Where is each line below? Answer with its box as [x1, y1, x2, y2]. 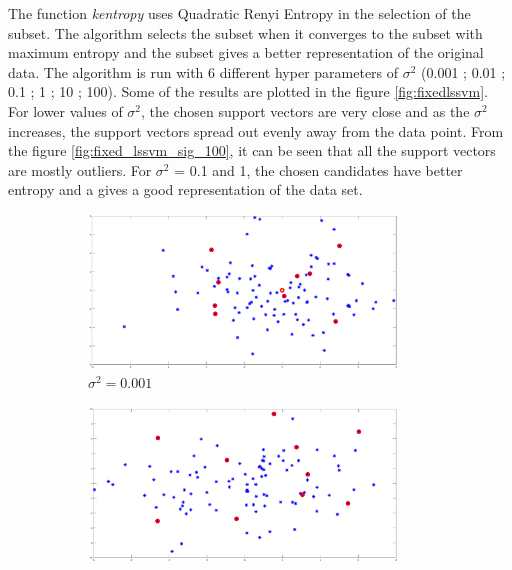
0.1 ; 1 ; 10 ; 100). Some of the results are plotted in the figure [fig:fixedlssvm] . [8, 81, 488, 102]
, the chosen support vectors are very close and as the [141, 100, 470, 121]
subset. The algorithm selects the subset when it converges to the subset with [8, 22, 483, 43]
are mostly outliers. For [8, 159, 152, 180]
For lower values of [8, 100, 123, 121]
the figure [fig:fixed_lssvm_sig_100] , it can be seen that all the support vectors [8, 140, 496, 161]
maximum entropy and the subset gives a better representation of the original [8, 42, 484, 63]
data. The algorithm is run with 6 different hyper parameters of [8, 61, 399, 82]
